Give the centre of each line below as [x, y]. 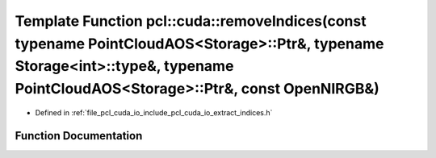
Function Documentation [79, 136]
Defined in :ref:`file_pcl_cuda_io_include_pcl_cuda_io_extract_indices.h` [154, 112]
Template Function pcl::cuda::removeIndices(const [191, 21]
